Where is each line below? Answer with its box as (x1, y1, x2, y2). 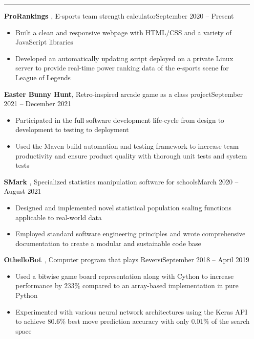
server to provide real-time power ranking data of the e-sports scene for (15, 63, 229, 73)
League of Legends (15, 72, 71, 82)
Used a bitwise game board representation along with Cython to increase (15, 271, 234, 281)
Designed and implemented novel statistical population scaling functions (15, 202, 232, 212)
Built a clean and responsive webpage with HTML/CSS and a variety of (15, 27, 232, 37)
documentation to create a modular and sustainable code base (15, 238, 201, 248)
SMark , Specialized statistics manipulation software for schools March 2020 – (4, 176, 238, 186)
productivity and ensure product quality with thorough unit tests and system (15, 150, 247, 160)
